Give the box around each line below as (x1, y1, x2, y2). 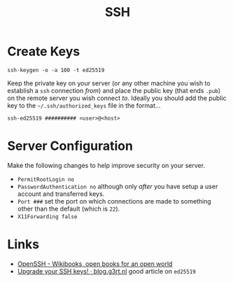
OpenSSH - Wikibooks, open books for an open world (17, 260, 173, 268)
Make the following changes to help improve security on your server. (7, 161, 205, 169)
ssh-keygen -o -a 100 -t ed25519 (7, 66, 105, 73)
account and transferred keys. (17, 190, 105, 198)
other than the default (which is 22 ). (17, 204, 120, 213)
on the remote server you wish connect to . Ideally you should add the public (7, 94, 227, 102)
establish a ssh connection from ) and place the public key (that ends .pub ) (7, 86, 221, 94)
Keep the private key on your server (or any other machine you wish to (7, 78, 211, 87)
